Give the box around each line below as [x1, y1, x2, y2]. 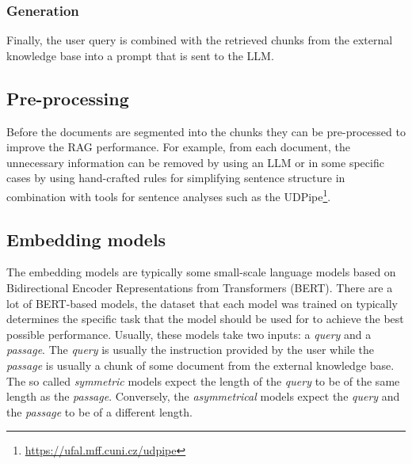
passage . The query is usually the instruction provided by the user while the [6, 341, 375, 358]
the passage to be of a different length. [6, 403, 193, 420]
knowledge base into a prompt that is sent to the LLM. [6, 47, 274, 63]
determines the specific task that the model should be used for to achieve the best [6, 310, 404, 327]
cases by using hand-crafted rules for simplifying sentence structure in [6, 169, 345, 186]
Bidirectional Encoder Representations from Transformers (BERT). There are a [6, 280, 393, 296]
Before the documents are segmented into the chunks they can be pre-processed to [6, 123, 406, 139]
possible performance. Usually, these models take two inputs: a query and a [6, 325, 372, 342]
